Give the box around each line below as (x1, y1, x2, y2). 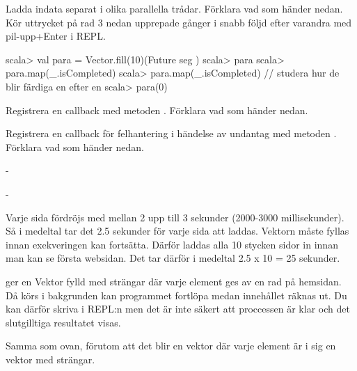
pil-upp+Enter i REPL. (6, 29, 106, 43)
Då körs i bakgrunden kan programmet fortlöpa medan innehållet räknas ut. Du (6, 287, 347, 302)
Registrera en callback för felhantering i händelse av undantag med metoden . (6, 126, 337, 141)
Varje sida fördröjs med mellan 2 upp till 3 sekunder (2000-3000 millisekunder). (6, 210, 344, 224)
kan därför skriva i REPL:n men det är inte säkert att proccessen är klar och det (6, 301, 350, 316)
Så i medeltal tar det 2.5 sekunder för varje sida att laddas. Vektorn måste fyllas (6, 223, 349, 238)
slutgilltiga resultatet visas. (6, 315, 121, 329)
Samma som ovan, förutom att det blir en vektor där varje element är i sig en (6, 338, 336, 353)
